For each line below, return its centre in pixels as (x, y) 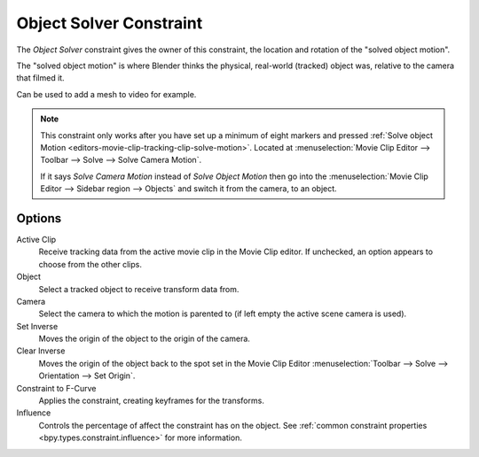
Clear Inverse (41, 351)
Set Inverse (37, 326)
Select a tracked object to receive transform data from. (139, 289)
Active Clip (36, 239)
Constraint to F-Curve (56, 388)
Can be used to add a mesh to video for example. (106, 94)
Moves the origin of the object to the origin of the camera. (144, 339)
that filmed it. (41, 78)
